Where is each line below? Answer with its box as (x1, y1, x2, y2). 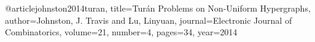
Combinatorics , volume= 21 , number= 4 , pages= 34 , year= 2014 (5, 26, 238, 38)
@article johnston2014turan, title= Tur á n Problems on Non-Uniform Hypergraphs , (5, 2, 311, 14)
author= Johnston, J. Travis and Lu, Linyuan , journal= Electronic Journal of (5, 13, 292, 26)
